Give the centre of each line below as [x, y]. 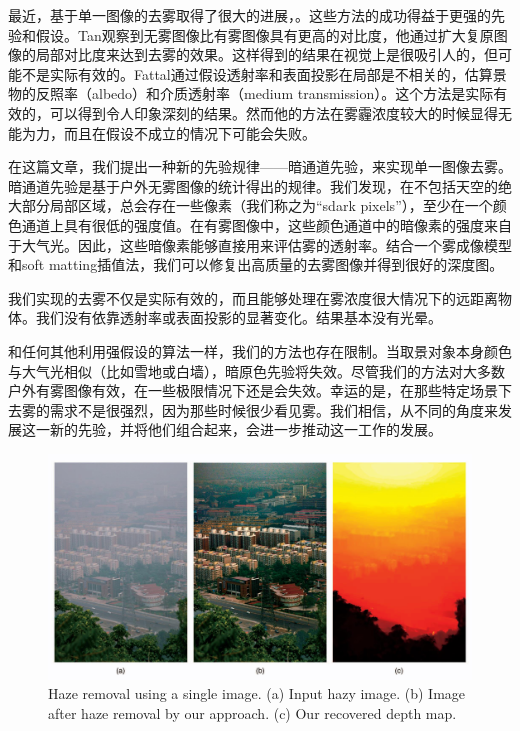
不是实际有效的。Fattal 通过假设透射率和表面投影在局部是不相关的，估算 [257, 73]
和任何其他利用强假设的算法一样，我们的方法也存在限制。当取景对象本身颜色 [260, 350]
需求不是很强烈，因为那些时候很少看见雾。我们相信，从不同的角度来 [273, 409]
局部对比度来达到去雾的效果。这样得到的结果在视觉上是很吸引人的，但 [266, 54]
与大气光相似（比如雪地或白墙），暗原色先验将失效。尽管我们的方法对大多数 [256, 370]
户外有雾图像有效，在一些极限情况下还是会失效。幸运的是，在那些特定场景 [253, 390]
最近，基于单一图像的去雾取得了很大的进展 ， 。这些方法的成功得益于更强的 [249, 15]
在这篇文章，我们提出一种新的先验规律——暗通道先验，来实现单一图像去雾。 [260, 166]
